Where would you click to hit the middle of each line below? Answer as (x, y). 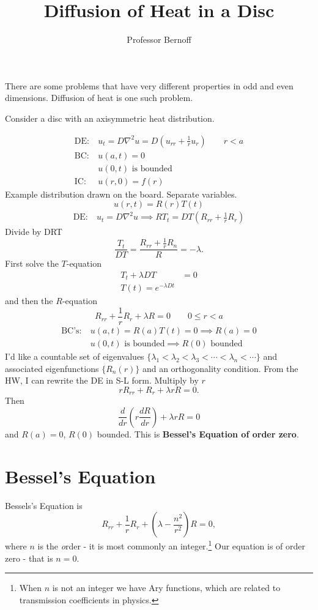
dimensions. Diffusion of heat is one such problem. (99, 98)
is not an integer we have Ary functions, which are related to (166, 588)
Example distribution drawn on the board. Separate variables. (121, 194)
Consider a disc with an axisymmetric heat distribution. (110, 118)
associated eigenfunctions (52, 368)
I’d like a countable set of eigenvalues (75, 356)
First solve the (32, 263)
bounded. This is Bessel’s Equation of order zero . (198, 433)
